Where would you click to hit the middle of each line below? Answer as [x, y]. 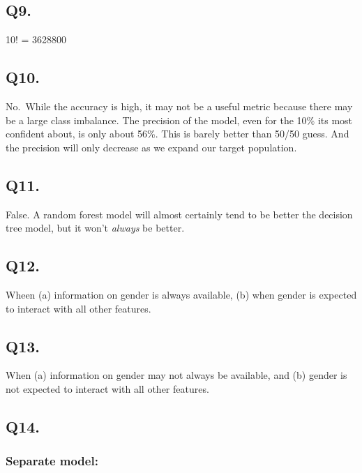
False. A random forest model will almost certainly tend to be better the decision [179, 214]
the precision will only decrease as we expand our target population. [151, 147]
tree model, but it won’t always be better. [95, 228]
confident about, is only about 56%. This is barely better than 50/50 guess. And [178, 134]
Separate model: [52, 461]
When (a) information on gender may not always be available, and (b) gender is [176, 375]
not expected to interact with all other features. [107, 388]
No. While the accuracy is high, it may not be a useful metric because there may [179, 106]
